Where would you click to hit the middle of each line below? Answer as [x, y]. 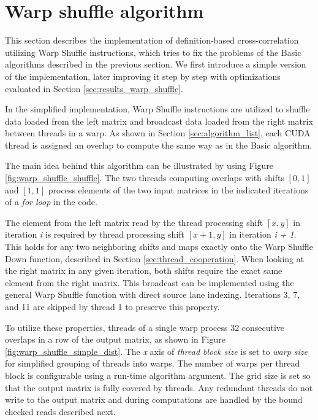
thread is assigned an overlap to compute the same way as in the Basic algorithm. [159, 145]
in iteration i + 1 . [263, 234]
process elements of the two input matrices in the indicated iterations [178, 189]
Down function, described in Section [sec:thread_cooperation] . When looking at [155, 258]
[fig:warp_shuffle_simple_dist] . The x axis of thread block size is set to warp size [157, 351]
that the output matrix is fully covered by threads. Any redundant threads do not [159, 387]
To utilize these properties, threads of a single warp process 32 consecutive [145, 327]
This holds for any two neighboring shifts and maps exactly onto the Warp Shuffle [159, 247]
